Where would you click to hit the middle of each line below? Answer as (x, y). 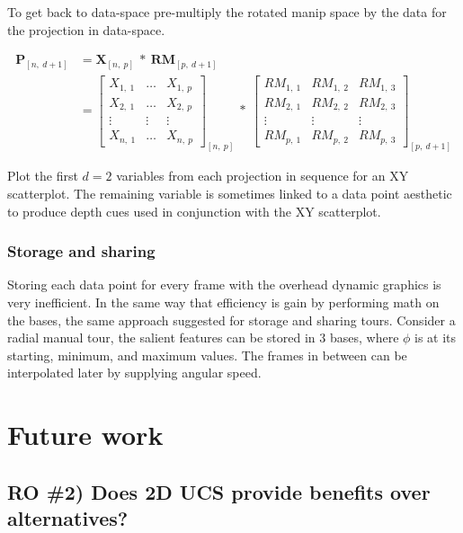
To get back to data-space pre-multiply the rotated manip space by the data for (227, 12)
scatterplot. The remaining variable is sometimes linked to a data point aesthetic (230, 194)
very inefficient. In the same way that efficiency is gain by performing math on (223, 302)
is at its (436, 338)
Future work (85, 435)
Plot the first (43, 176)
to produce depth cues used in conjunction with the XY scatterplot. (194, 211)
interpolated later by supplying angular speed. (134, 373)
